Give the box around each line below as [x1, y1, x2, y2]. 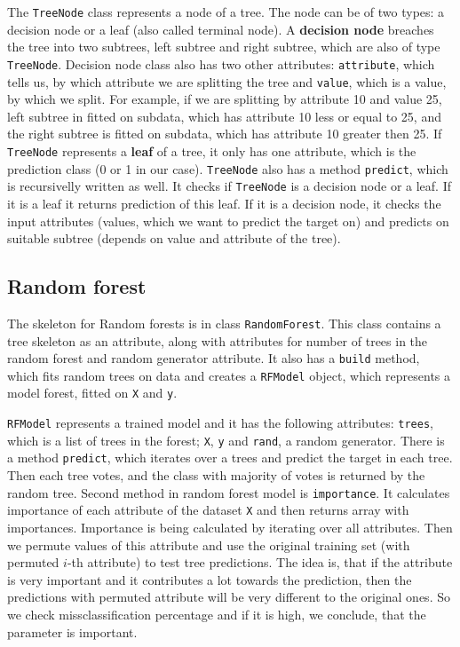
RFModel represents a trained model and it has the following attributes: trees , [7, 414, 433, 432]
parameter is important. [7, 622, 138, 641]
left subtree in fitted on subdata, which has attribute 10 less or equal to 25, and [7, 107, 441, 125]
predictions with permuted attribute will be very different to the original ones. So [7, 588, 450, 606]
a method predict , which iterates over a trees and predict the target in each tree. [7, 448, 453, 467]
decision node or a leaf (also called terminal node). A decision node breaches [7, 20, 434, 38]
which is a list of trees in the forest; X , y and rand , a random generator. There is [7, 430, 445, 449]
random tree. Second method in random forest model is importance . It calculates [7, 483, 450, 501]
